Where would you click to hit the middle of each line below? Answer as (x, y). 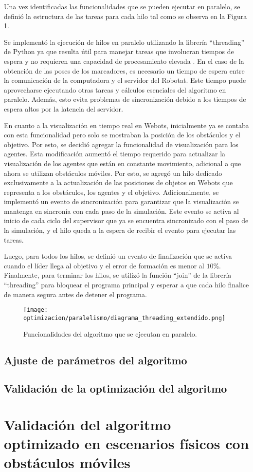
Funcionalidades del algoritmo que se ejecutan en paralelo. (110, 333)
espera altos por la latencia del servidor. (63, 108)
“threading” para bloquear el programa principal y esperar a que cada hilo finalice (126, 285)
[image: (36, 310)
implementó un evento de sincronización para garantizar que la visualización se (121, 201)
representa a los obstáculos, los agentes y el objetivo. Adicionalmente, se (111, 192)
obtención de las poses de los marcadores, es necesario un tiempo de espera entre (124, 70)
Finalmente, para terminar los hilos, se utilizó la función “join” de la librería (118, 275)
